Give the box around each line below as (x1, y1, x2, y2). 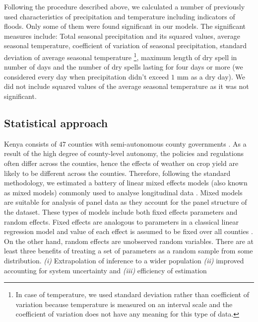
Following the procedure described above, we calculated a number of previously (4, 1, 245, 11)
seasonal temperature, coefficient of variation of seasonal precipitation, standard (4, 40, 247, 51)
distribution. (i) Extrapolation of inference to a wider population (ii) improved (4, 255, 244, 265)
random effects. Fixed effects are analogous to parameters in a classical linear (4, 216, 239, 227)
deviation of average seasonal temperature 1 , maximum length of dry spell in (4, 50, 237, 62)
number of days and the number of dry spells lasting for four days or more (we (4, 62, 243, 72)
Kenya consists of (4, 138, 57, 149)
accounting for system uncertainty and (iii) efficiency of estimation (4, 265, 207, 275)
